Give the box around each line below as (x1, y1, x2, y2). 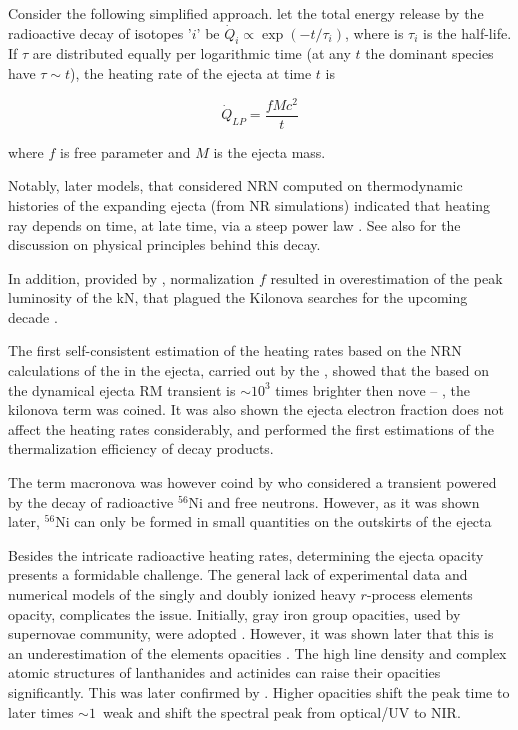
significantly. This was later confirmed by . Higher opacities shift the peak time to (8, 681, 510, 702)
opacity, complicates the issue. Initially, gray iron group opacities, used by (8, 603, 461, 624)
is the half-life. (423, 22, 512, 43)
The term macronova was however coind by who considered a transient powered (8, 472, 497, 493)
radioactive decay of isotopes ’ (8, 22, 192, 43)
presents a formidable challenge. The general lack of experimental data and (8, 564, 468, 585)
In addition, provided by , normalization (8, 267, 255, 288)
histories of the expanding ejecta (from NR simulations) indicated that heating (8, 194, 491, 215)
